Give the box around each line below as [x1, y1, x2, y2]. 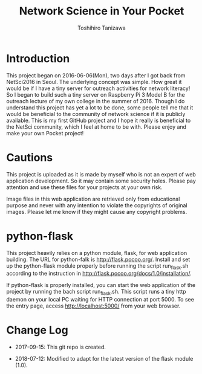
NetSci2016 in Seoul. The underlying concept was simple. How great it [6, 78, 182, 85]
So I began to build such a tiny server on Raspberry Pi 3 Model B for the [6, 91, 186, 98]
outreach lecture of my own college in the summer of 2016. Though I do [6, 97, 185, 105]
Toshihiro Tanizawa [77, 24, 126, 31]
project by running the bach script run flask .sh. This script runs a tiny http [6, 288, 186, 297]
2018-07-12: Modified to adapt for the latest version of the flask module [15, 355, 194, 363]
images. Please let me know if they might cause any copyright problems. [6, 208, 187, 215]
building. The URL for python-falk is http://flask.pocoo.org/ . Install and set [6, 256, 191, 263]
